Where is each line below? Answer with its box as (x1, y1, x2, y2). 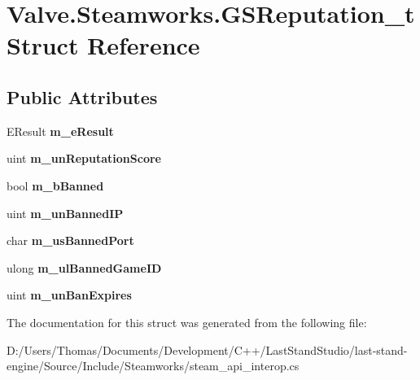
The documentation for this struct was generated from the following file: (7, 313, 367, 330)
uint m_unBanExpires (7, 286, 132, 304)
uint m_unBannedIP (7, 204, 124, 221)
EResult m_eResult (7, 122, 114, 139)
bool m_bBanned (7, 177, 104, 194)
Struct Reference (7, 28, 200, 62)
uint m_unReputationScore (7, 150, 161, 167)
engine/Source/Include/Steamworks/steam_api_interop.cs (7, 357, 300, 374)
